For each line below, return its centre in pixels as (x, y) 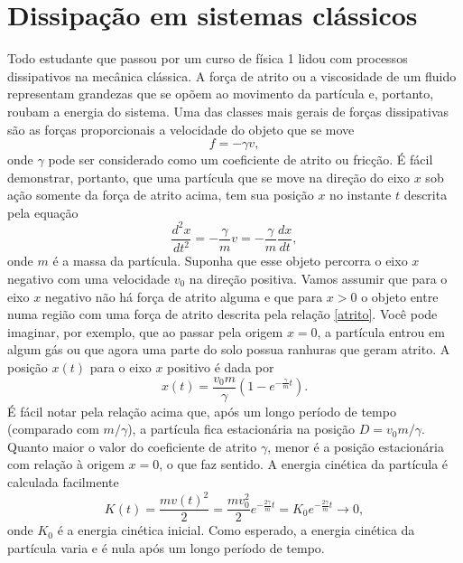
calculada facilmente (63, 481)
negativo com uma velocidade (89, 278)
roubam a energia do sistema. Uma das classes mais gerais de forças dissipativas (228, 111)
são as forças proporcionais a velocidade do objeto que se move (181, 129)
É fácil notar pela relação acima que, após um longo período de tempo (202, 411)
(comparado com (53, 429)
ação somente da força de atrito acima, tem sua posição (161, 195)
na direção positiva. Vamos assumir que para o (318, 278)
